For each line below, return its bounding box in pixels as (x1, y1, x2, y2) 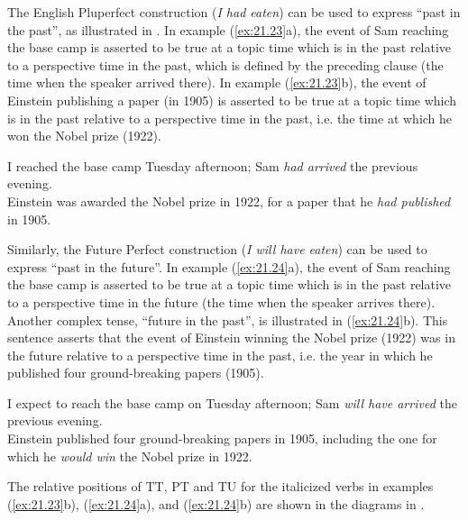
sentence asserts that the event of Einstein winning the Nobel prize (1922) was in (7, 328, 455, 347)
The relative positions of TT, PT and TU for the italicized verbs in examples (7, 477, 434, 496)
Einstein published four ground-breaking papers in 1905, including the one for (7, 429, 437, 448)
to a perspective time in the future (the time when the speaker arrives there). (7, 292, 436, 311)
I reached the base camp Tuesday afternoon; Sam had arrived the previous (7, 156, 418, 175)
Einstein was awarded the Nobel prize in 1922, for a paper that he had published (7, 191, 451, 210)
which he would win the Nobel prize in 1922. (7, 446, 252, 465)
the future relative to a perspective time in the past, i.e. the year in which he (7, 345, 433, 364)
